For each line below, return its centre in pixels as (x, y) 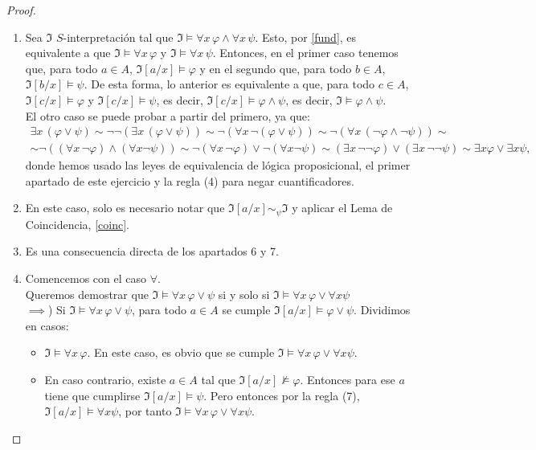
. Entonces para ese (348, 380)
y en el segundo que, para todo (276, 68)
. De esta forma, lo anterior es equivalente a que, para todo (229, 84)
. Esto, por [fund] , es (306, 37)
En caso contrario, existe (105, 380)
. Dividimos (382, 310)
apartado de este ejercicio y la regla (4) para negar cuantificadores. (190, 180)
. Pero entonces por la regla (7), (282, 395)
